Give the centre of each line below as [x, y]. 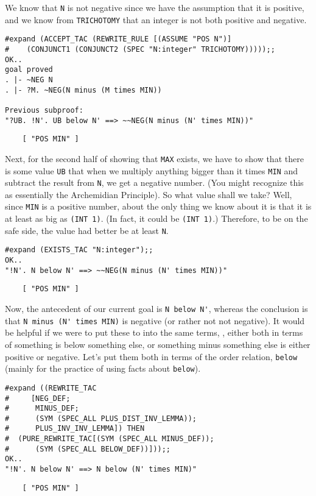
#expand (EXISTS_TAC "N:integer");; [79, 250]
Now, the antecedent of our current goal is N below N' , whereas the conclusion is [156, 309]
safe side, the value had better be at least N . [87, 230]
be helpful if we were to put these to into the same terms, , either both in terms [154, 332]
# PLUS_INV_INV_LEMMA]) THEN [75, 429]
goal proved [29, 70]
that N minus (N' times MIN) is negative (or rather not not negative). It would [155, 320]
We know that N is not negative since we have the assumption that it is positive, [155, 7]
